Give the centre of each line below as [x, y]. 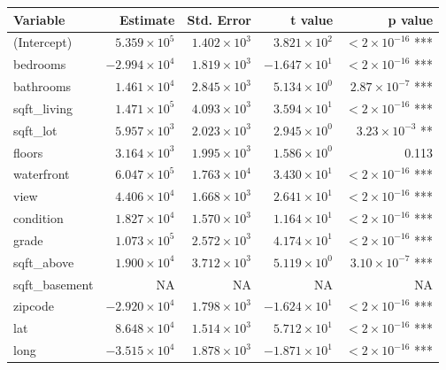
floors [28, 152]
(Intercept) [43, 42]
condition [38, 218]
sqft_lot [35, 130]
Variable [39, 19]
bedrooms [40, 64]
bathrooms [42, 86]
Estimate [147, 19]
